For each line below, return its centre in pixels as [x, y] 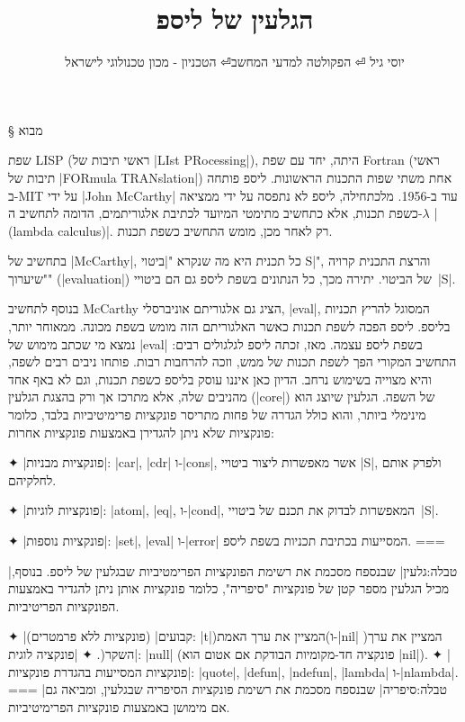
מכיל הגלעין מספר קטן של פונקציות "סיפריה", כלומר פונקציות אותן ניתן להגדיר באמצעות [229, 588]
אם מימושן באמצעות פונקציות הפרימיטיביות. [119, 706]
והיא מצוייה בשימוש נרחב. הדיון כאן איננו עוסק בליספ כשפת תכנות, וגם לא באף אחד [220, 379]
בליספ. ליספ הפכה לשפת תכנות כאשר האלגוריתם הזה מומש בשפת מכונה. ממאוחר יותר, [229, 326]
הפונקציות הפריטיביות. [64, 605]
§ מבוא [26, 129]
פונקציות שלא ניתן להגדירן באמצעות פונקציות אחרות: [141, 432]
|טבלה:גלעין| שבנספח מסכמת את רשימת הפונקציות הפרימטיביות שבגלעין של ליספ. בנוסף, [233, 570]
